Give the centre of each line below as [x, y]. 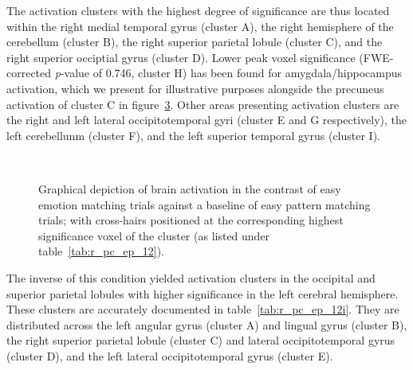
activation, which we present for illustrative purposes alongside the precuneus [195, 88]
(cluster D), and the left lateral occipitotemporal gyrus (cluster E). [170, 355]
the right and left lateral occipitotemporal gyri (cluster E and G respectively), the [206, 120]
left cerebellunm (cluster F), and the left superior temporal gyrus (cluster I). [194, 135]
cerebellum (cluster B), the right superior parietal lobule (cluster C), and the [195, 42]
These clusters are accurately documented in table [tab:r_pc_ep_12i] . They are [203, 309]
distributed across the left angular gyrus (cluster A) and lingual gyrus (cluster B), [207, 324]
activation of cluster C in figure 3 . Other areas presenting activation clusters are [203, 104]
